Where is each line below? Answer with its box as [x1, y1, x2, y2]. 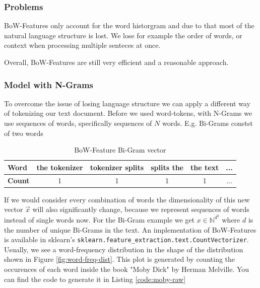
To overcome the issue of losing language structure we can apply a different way [4, 98, 250, 108]
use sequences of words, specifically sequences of [4, 118, 152, 128]
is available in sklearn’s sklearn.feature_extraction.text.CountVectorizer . [4, 234, 249, 245]
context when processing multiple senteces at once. [4, 40, 161, 50]
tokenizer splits [90, 162, 144, 172]
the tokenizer [36, 162, 83, 172]
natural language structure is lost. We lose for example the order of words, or [4, 30, 242, 40]
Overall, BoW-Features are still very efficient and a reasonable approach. [4, 57, 229, 67]
